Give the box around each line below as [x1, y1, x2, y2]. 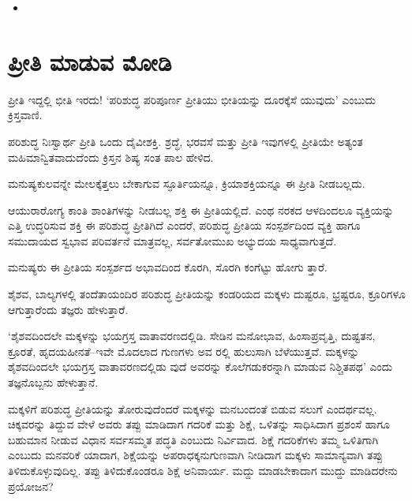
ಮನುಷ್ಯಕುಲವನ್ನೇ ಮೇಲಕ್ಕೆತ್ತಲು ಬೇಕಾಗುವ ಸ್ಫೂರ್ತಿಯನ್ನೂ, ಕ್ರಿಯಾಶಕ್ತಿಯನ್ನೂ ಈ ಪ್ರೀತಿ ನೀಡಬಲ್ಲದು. [8, 175, 365, 192]
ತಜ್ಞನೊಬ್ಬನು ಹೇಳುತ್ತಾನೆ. [8, 374, 99, 391]
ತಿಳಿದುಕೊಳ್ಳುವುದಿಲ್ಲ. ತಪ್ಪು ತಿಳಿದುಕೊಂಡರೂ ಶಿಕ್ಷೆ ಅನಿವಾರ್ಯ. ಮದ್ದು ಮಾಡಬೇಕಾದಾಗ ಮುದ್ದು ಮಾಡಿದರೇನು [8, 462, 398, 478]
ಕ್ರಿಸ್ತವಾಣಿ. [8, 107, 43, 123]
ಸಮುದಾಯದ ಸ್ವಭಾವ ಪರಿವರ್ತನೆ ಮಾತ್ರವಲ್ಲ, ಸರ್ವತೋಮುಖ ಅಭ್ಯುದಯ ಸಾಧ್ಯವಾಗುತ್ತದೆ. [8, 232, 337, 249]
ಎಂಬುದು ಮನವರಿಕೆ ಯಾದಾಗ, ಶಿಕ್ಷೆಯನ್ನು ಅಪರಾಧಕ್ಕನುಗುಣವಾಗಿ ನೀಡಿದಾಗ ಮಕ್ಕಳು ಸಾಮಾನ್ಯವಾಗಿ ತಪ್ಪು [8, 447, 383, 463]
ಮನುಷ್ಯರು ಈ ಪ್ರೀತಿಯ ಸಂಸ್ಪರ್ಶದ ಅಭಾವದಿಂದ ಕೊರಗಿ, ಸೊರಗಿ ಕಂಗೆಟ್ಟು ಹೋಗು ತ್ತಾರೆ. [8, 259, 328, 275]
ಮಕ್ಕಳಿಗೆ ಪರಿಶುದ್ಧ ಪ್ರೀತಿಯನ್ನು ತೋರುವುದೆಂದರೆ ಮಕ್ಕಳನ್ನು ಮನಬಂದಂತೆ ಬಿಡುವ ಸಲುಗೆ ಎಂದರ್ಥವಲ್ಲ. [8, 400, 377, 417]
